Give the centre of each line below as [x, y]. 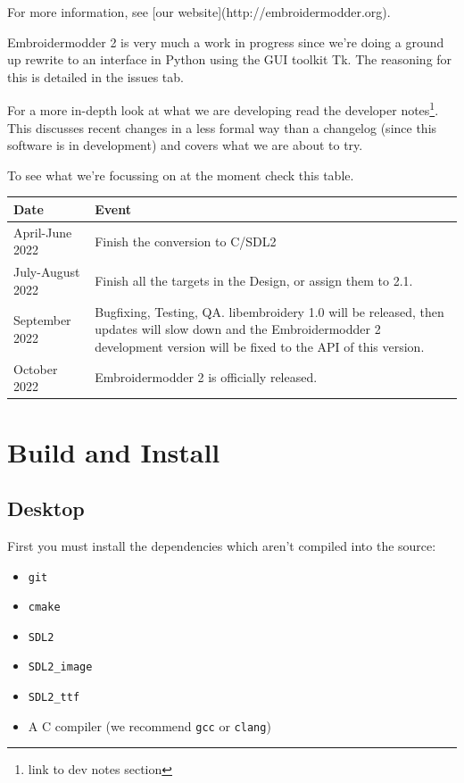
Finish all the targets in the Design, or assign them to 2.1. [254, 280]
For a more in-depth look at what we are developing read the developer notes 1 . [223, 109]
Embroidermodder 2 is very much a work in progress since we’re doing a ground [226, 42]
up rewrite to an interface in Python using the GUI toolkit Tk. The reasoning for [230, 59]
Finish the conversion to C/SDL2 [186, 241]
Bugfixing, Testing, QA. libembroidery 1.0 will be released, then [269, 311]
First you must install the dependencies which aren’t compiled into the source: [222, 545]
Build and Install [114, 451]
